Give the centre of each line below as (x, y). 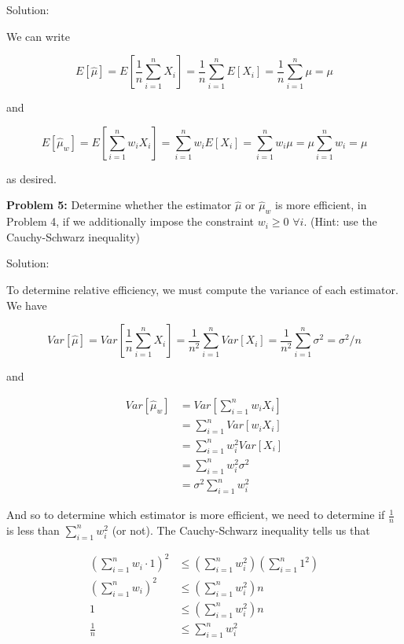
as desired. (31, 178)
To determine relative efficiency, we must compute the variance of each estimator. (202, 289)
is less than (33, 530)
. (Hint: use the (340, 221)
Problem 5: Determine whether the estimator (119, 205)
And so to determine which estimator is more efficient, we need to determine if (196, 515)
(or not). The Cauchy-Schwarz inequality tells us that (241, 530)
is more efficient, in (321, 205)
